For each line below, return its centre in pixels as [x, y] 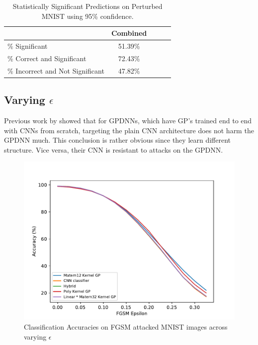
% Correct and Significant [47, 58]
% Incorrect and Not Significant [56, 70]
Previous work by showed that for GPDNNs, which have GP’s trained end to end [128, 121]
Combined [129, 33]
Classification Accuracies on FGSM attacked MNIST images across [126, 326]
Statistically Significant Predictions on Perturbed [87, 6]
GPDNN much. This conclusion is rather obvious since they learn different [118, 140]
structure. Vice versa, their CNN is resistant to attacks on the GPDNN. [114, 149]
